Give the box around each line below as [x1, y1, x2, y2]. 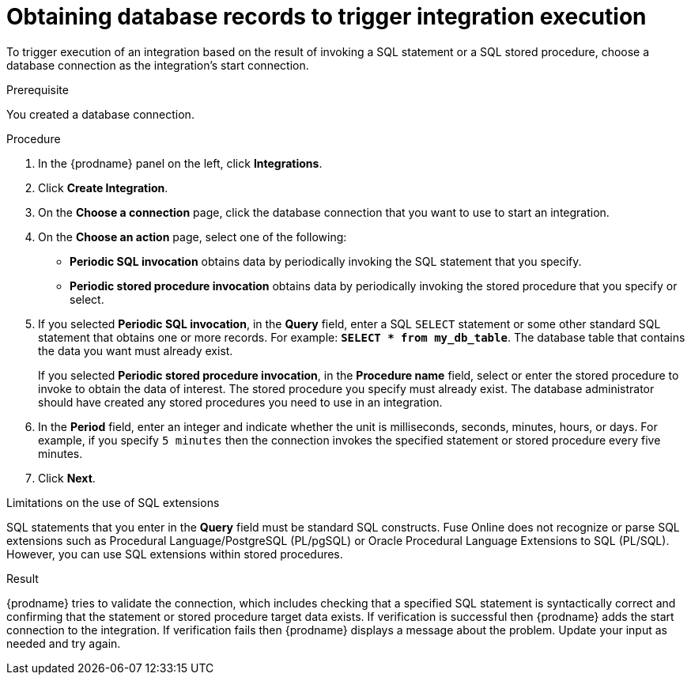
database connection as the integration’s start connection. [6, 58, 309, 72]
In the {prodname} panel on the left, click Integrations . [38, 156, 323, 170]
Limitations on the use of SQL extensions [6, 495, 220, 509]
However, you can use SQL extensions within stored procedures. [6, 547, 343, 561]
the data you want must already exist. [38, 343, 233, 358]
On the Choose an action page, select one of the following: [38, 229, 347, 244]
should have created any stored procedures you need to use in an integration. [38, 395, 443, 409]
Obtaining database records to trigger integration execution [6, 3, 647, 30]
